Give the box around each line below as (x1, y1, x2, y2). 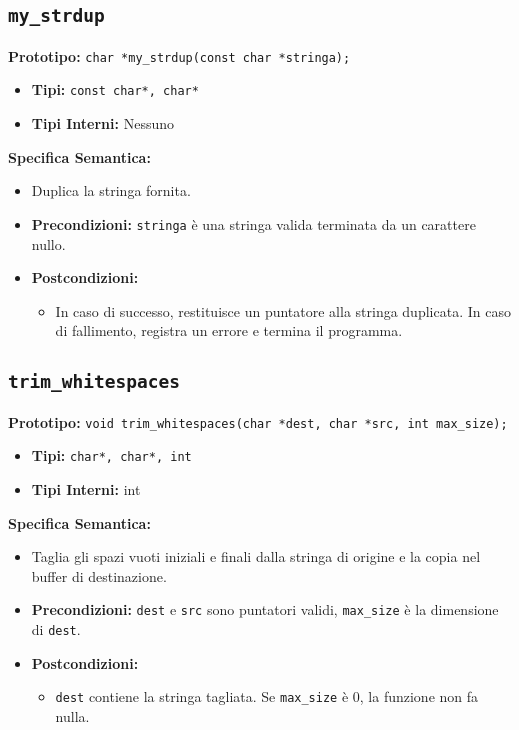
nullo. (31, 233, 66, 254)
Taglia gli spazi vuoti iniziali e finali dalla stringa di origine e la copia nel (31, 546, 481, 567)
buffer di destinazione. (31, 565, 167, 586)
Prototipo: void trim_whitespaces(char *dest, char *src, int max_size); (8, 411, 508, 432)
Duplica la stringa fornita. (31, 180, 191, 201)
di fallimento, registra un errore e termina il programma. (55, 320, 403, 341)
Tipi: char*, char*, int (31, 445, 192, 466)
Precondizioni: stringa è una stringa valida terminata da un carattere (31, 213, 476, 234)
